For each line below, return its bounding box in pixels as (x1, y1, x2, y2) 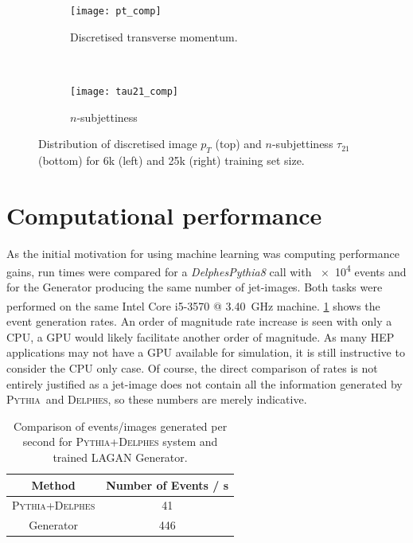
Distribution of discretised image (38, 135, 197, 152)
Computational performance (6, 198, 322, 231)
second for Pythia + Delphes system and (22, 433, 218, 450)
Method (31, 476, 76, 493)
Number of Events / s (106, 476, 229, 493)
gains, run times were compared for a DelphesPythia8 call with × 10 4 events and (6, 261, 407, 279)
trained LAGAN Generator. (53, 449, 188, 466)
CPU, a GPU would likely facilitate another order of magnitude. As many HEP (6, 328, 395, 345)
